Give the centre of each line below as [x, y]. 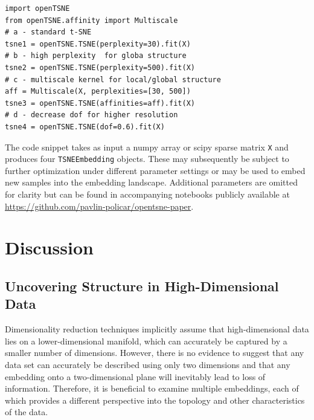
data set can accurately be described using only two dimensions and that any [148, 364]
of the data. [27, 412]
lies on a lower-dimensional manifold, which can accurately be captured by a [146, 341]
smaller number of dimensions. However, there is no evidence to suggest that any [155, 353]
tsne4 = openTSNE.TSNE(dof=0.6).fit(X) [85, 127]
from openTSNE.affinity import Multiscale [91, 20]
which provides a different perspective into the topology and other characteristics [155, 400]
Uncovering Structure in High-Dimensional [142, 286]
